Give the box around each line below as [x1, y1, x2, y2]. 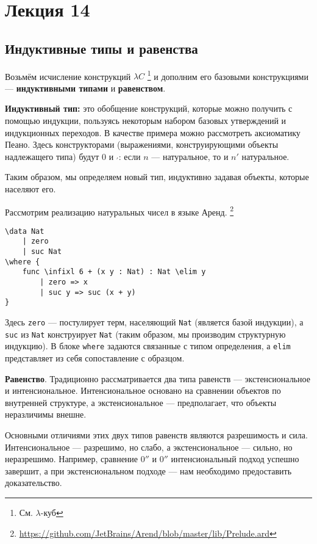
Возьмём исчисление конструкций [5, 70, 131, 82]
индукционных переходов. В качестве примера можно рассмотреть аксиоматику [5, 126, 301, 139]
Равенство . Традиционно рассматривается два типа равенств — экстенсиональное [5, 372, 310, 385]
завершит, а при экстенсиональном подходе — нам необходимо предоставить [5, 464, 292, 477]
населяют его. [5, 182, 56, 195]
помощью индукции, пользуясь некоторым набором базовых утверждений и [5, 114, 287, 127]
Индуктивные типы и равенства [5, 38, 198, 57]
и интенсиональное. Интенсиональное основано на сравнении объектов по [5, 384, 281, 397]
